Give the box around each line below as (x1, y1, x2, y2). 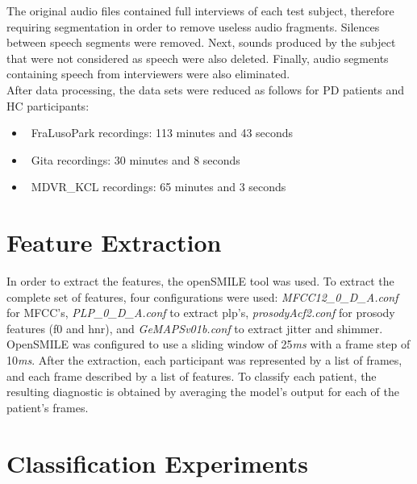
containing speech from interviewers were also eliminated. (6, 65, 290, 82)
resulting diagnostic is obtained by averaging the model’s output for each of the (6, 383, 399, 400)
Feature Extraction (6, 226, 222, 259)
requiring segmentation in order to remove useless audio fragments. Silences (6, 18, 380, 35)
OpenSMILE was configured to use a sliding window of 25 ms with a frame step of (6, 336, 411, 353)
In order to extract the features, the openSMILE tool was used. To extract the (6, 273, 394, 290)
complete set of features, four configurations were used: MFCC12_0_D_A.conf (6, 288, 398, 305)
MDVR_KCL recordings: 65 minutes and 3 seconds (31, 178, 286, 195)
